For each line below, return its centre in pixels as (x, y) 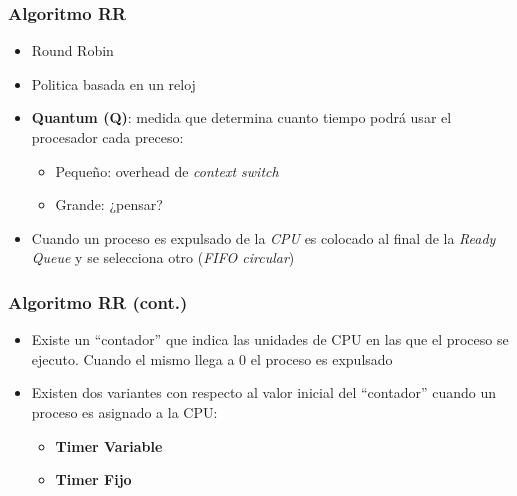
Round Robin (72, 50)
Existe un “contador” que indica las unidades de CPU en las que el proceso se (270, 339)
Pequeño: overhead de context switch (167, 170)
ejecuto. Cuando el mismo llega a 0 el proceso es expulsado (212, 358)
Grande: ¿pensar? (109, 204)
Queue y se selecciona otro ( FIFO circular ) (163, 257)
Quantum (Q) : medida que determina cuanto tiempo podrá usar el (241, 117)
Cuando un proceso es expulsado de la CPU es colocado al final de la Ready (263, 237)
